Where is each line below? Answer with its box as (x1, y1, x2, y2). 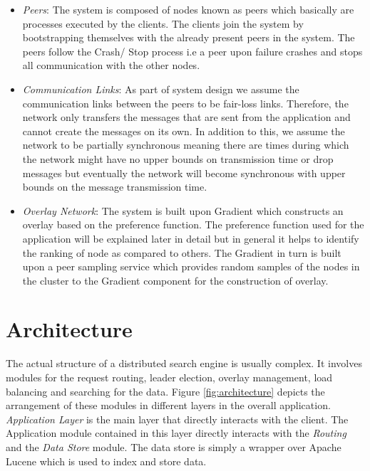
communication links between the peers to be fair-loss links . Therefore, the (22, 95, 349, 110)
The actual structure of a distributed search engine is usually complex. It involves (6, 356, 362, 371)
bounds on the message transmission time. (22, 179, 207, 194)
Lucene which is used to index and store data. (6, 453, 207, 468)
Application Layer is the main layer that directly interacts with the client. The (6, 411, 349, 426)
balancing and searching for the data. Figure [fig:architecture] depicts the (6, 383, 325, 398)
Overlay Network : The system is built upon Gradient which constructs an (22, 203, 344, 218)
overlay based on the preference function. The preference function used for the (22, 217, 364, 232)
